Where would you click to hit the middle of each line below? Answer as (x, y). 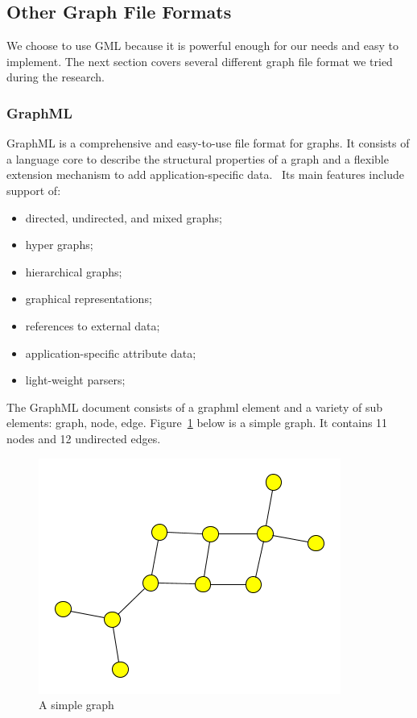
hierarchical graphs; (74, 271)
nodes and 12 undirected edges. (84, 438)
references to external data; (93, 325)
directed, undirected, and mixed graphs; (124, 217)
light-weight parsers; (75, 380)
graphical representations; (89, 299)
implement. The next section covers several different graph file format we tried (200, 61)
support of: (34, 190)
